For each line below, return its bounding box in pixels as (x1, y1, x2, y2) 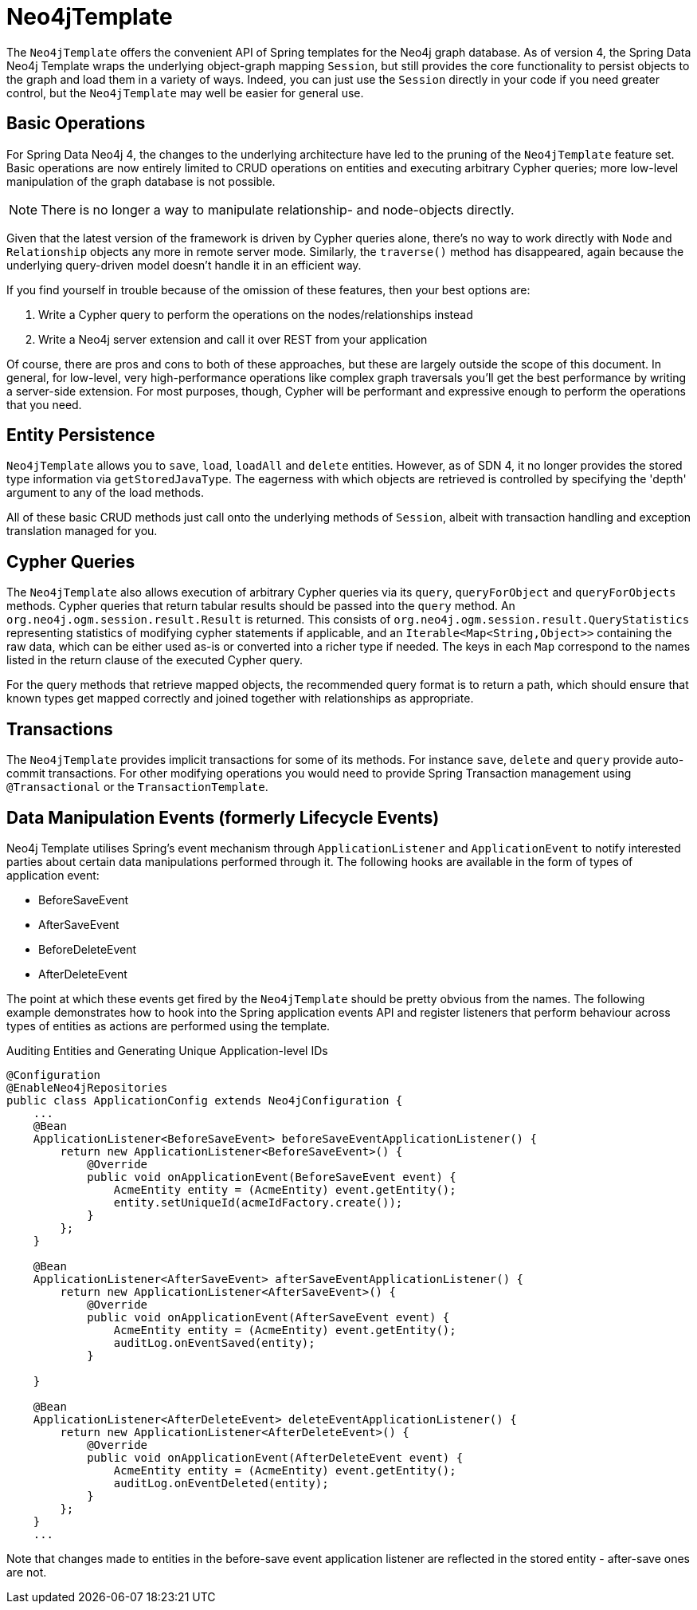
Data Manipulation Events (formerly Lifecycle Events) (6, 807, 440, 828)
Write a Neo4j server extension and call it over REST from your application (38, 332, 428, 346)
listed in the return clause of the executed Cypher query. (6, 653, 303, 667)
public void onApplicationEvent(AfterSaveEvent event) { (87, 1310, 450, 1324)
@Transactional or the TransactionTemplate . (6, 780, 268, 794)
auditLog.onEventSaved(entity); (113, 1336, 315, 1349)
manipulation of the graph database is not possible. (6, 174, 276, 188)
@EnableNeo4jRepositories (6, 1081, 168, 1094)
